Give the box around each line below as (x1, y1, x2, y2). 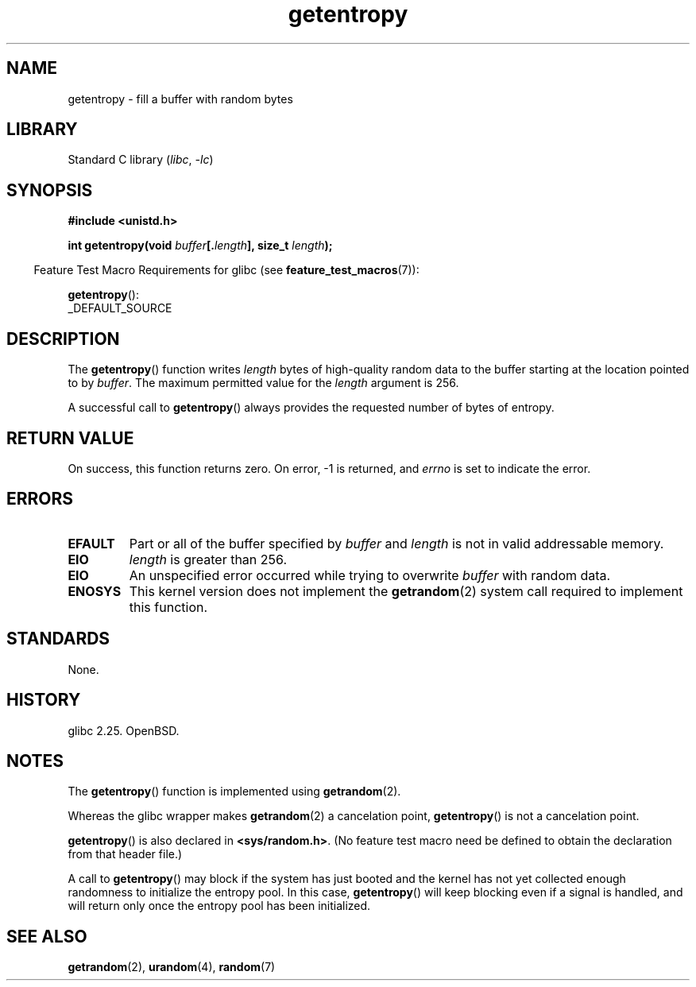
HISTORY (6, 690, 81, 710)
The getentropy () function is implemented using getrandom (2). (68, 784, 401, 799)
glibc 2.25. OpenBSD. (68, 723, 180, 737)
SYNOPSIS (6, 180, 93, 200)
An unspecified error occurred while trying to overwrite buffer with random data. (129, 567, 611, 583)
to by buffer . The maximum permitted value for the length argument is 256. (68, 376, 459, 390)
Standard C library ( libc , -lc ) (68, 153, 214, 167)
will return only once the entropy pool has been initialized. (68, 899, 371, 913)
